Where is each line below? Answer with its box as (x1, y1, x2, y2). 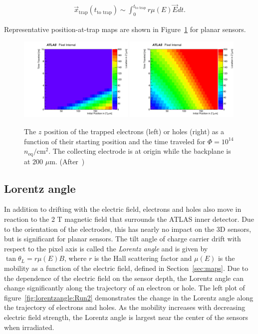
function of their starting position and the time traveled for (24, 136, 206, 146)
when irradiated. (4, 321, 54, 332)
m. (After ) (49, 156, 85, 166)
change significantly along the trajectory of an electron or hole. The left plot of (4, 282, 245, 293)
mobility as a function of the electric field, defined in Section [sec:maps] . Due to (4, 262, 249, 273)
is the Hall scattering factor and (94, 253, 192, 263)
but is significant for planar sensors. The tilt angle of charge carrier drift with (4, 233, 241, 244)
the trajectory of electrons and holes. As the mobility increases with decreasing (4, 302, 246, 312)
